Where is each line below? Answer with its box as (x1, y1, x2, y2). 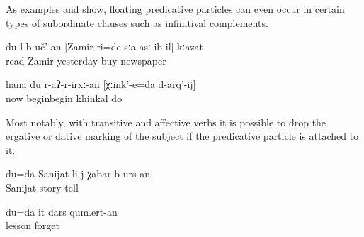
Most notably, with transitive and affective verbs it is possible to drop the (6, 114, 326, 129)
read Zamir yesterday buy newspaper (6, 53, 166, 67)
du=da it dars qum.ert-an (6, 204, 118, 219)
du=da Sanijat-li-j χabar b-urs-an (6, 166, 150, 181)
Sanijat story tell (6, 180, 79, 194)
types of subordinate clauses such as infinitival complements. (6, 15, 268, 30)
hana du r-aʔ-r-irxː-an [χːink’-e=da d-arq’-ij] (6, 77, 196, 92)
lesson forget (6, 218, 60, 233)
